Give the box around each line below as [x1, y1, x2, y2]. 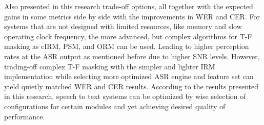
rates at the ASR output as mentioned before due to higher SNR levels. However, [4, 51, 260, 61]
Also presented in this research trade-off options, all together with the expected [4, 1, 253, 11]
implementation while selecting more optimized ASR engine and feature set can [4, 71, 254, 82]
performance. [4, 111, 45, 121]
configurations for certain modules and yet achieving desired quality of [4, 101, 226, 111]
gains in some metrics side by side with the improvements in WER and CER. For [4, 11, 260, 21]
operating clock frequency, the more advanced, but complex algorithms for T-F [4, 31, 252, 41]
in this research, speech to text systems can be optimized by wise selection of [4, 91, 246, 102]
